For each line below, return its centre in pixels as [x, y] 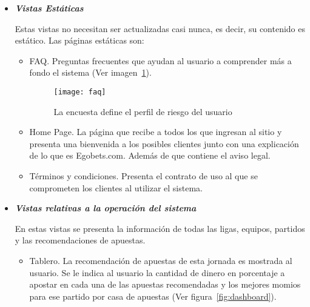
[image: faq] [80, 92]
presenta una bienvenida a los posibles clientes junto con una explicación [164, 143]
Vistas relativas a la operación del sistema [106, 208]
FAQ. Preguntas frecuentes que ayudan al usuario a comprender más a [160, 60]
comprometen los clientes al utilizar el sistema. [116, 187]
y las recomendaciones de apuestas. [80, 240]
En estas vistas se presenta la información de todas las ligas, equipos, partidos [160, 228]
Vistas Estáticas [49, 8]
